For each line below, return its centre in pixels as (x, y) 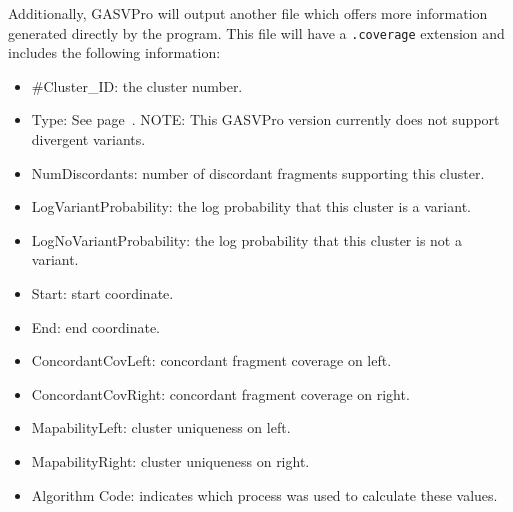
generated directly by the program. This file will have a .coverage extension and (256, 32)
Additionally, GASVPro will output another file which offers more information (248, 13)
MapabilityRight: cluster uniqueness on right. (170, 460)
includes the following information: (114, 52)
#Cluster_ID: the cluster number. (137, 85)
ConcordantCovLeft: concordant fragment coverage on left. (211, 360)
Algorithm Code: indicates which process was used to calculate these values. (264, 494)
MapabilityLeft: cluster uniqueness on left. (161, 427)
